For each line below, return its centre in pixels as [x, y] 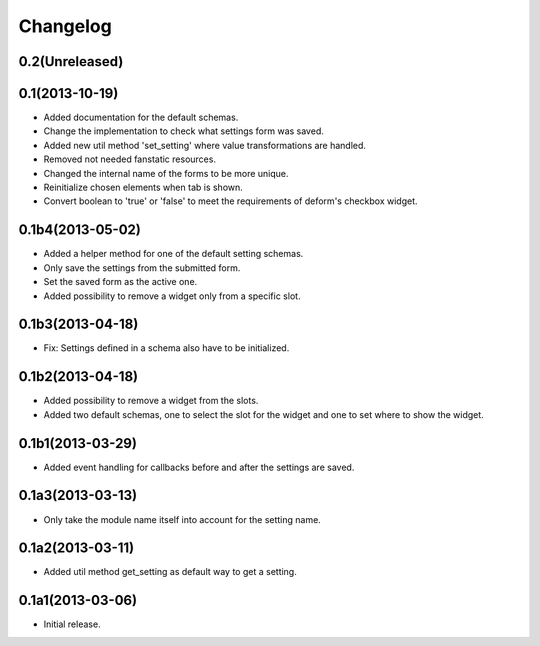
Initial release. [72, 624]
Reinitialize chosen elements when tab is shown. [143, 187]
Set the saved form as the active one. [120, 282]
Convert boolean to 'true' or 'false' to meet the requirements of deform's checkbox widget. [231, 201]
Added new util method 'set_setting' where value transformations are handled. [205, 145]
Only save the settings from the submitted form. [142, 267]
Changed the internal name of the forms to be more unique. [166, 173]
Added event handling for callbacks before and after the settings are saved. [199, 467]
